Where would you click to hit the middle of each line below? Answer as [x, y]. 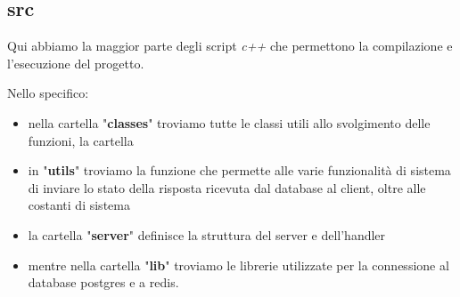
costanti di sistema [79, 205]
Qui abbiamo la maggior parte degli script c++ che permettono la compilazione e [230, 46]
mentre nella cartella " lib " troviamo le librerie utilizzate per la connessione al [238, 265]
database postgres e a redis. [103, 282]
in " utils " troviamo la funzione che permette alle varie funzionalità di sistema [239, 170]
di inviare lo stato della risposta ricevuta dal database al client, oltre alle [227, 187]
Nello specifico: [48, 93]
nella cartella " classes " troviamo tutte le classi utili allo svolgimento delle [229, 122]
